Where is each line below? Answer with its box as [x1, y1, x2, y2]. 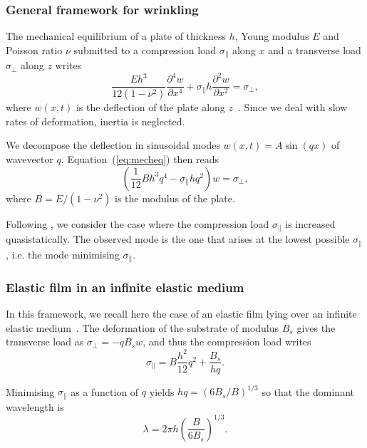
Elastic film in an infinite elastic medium [6, 278, 244, 296]
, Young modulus [234, 28, 309, 43]
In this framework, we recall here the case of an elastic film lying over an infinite [6, 306, 357, 321]
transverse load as [6, 334, 84, 349]
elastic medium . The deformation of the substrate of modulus [6, 320, 279, 335]
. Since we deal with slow [238, 100, 348, 115]
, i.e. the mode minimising [6, 246, 120, 261]
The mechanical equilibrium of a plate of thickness [6, 28, 226, 43]
